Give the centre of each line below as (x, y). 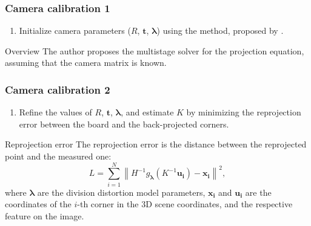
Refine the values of (55, 112)
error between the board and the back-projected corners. (124, 124)
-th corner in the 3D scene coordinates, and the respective (185, 204)
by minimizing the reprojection (244, 112)
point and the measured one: (58, 156)
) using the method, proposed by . (220, 31)
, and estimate (147, 112)
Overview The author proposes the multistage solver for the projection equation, (155, 50)
